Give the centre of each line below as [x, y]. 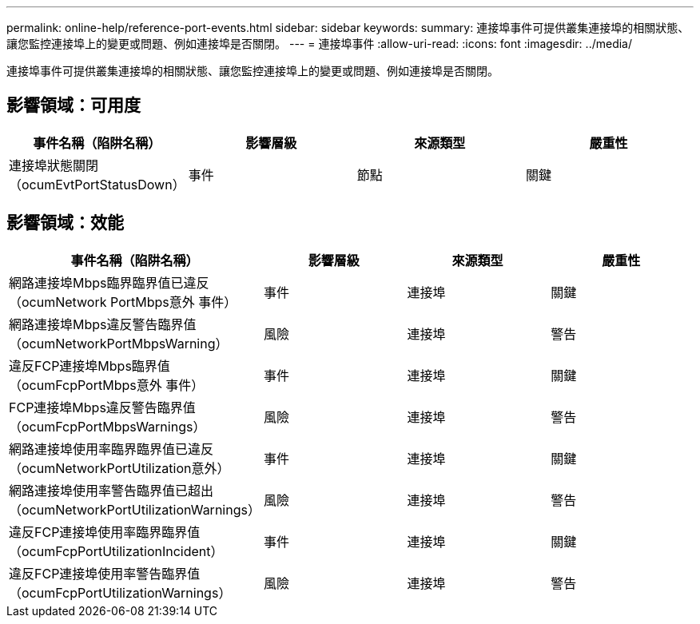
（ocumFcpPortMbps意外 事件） [107, 385]
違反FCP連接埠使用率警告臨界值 [105, 573]
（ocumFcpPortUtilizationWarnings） [120, 592]
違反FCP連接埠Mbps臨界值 [89, 366]
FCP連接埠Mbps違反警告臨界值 [102, 407]
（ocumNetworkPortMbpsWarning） [119, 343]
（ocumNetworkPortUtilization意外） [119, 468]
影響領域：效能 [65, 223]
